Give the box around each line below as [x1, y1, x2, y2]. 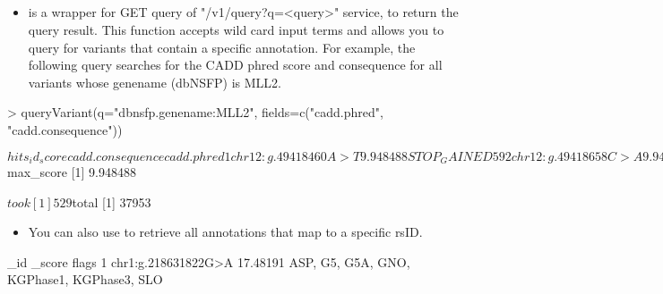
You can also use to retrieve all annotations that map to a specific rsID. [28, 223, 423, 241]
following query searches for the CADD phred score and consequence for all [28, 55, 443, 74]
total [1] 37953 [72, 192, 151, 211]
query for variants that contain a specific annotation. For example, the [28, 38, 416, 56]
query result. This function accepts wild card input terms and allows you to [28, 20, 444, 38]
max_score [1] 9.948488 [7, 163, 136, 181]
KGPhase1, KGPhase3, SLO [7, 270, 163, 289]
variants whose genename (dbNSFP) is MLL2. [28, 72, 282, 91]
